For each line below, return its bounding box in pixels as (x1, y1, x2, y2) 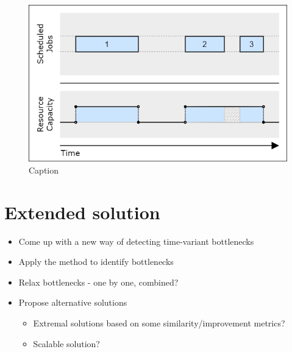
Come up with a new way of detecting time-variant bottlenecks (18, 234, 254, 247)
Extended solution (4, 199, 160, 224)
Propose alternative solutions (18, 296, 127, 309)
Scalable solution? (33, 337, 100, 350)
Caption (29, 163, 59, 176)
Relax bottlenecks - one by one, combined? (18, 275, 179, 288)
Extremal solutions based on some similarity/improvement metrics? (33, 316, 285, 329)
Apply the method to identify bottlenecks (18, 255, 174, 268)
